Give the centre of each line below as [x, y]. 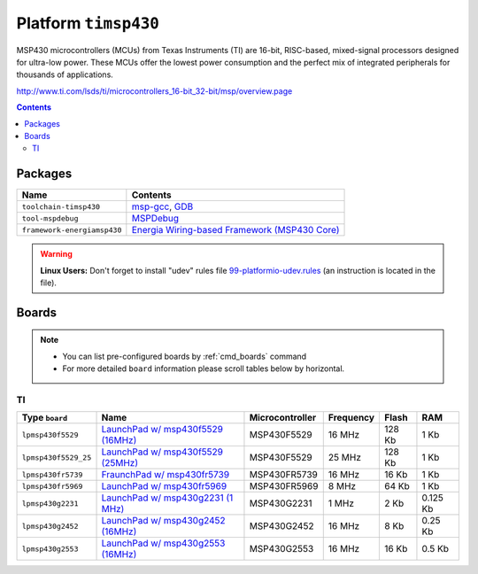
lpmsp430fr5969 [52, 486]
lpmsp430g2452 [50, 526]
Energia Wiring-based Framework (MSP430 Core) [235, 230]
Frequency [351, 418]
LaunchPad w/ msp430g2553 [163, 543]
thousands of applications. [65, 74]
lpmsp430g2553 [50, 549]
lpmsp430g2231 [50, 504]
